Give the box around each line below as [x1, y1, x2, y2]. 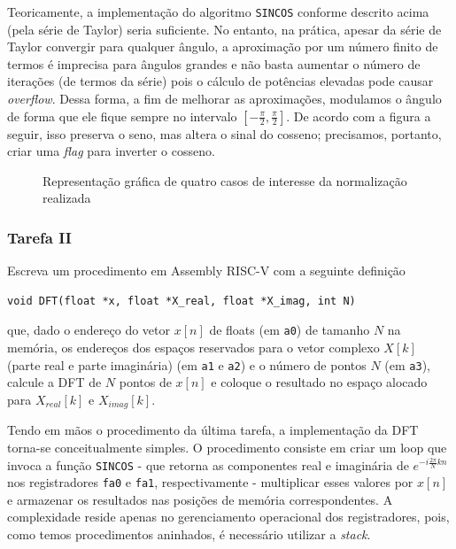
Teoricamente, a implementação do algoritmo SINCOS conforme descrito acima [7, 3, 429, 20]
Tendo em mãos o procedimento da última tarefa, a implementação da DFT [7, 421, 419, 439]
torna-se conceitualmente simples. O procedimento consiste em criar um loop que [7, 437, 447, 456]
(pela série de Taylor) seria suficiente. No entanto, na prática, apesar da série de [7, 19, 442, 38]
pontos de [119, 373, 172, 391]
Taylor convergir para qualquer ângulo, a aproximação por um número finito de [7, 37, 438, 56]
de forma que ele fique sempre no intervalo [7, 106, 237, 125]
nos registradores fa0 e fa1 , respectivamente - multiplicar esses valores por [7, 473, 413, 491]
